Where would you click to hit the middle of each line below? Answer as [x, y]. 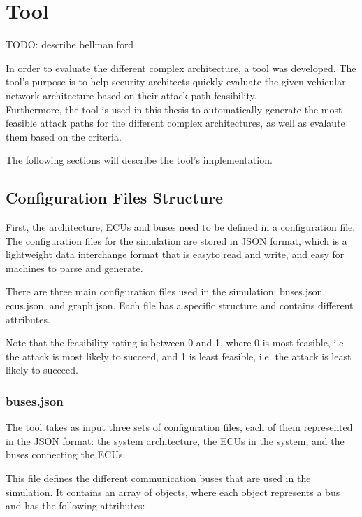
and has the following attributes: [75, 505]
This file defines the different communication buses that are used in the [158, 478]
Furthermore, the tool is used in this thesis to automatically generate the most [174, 109]
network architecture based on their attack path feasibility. [131, 95]
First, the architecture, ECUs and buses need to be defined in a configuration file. [181, 227]
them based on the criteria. [64, 136]
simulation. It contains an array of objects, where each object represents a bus [173, 491]
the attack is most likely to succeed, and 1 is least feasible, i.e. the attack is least [179, 356]
